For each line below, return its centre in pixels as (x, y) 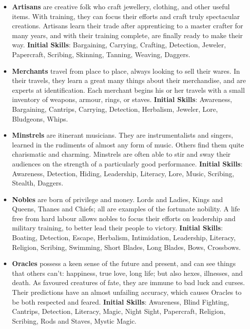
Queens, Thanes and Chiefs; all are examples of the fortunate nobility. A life (126, 209)
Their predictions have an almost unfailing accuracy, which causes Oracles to (127, 292)
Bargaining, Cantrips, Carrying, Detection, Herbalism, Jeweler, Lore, (115, 109)
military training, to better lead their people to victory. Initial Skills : (117, 228)
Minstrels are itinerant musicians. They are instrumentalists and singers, (123, 135)
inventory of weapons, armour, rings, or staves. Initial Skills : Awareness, (122, 99)
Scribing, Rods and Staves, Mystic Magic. (74, 320)
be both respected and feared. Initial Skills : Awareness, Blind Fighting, (120, 301)
